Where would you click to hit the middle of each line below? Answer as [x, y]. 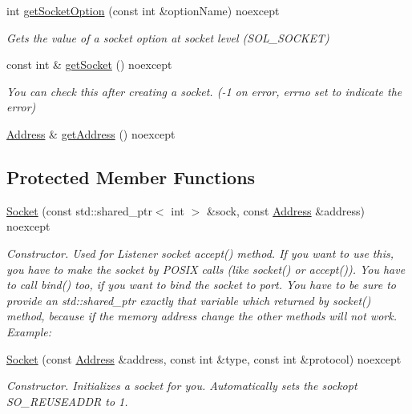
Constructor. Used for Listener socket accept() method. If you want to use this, [200, 253]
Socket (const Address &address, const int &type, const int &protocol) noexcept [204, 358]
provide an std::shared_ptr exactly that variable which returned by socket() [189, 300]
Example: [29, 331]
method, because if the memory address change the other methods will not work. [202, 316]
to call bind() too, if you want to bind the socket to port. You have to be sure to [201, 285]
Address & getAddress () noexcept [91, 133]
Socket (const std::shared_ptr [79, 210]
